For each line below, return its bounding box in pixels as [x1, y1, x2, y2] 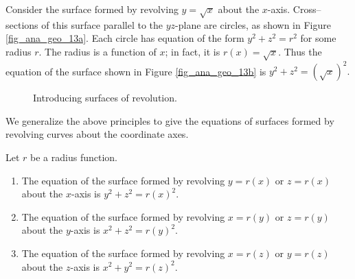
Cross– [293, 2, 321, 16]
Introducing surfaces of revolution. [33, 90, 177, 105]
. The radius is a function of [38, 44, 157, 58]
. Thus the [278, 44, 322, 58]
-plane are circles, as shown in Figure [175, 17, 331, 32]
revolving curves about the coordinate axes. [5, 127, 189, 141]
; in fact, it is [165, 44, 220, 58]
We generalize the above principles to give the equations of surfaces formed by [5, 113, 334, 128]
